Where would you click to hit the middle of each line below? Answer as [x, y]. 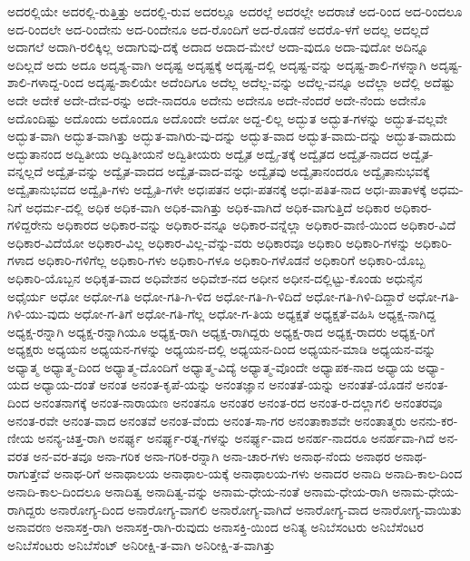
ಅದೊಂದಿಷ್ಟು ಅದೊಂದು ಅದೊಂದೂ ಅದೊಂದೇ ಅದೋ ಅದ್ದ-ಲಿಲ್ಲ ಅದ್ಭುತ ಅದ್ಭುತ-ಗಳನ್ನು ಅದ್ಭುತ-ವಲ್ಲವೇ [228, 118]
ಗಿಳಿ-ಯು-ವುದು [39, 314]
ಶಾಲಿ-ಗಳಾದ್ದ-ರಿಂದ [45, 82]
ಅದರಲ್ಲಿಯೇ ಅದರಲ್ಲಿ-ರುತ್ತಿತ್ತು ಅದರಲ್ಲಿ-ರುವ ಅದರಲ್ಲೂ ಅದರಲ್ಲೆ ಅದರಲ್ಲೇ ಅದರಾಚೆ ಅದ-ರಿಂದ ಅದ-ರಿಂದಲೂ [235, 11]
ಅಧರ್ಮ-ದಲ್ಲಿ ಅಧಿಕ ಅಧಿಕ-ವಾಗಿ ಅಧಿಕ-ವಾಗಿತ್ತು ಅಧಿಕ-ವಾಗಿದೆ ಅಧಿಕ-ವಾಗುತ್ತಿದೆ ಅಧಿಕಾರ [208, 207]
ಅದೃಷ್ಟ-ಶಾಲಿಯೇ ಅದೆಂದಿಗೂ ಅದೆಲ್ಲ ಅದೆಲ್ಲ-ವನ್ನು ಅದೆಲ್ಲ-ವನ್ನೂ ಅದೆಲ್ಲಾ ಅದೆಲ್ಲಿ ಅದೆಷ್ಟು [271, 82]
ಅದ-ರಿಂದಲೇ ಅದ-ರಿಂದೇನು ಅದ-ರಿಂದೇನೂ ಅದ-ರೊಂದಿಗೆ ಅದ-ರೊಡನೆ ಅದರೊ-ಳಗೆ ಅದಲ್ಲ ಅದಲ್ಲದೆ [218, 29]
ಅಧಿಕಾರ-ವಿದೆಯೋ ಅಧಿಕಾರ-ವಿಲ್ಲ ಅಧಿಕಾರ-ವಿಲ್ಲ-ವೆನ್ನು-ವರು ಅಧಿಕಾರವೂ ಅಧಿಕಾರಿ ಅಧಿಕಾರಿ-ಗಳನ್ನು [209, 242]
